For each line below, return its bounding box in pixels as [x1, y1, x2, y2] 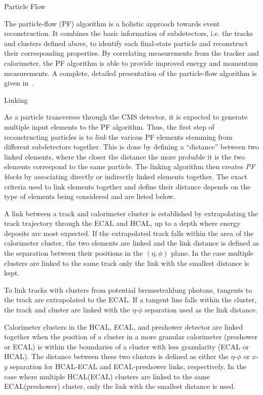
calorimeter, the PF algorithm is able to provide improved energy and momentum [4, 57, 258, 68]
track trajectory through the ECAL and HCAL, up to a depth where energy [4, 218, 241, 228]
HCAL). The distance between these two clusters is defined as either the [4, 351, 229, 362]
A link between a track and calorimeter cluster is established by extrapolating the [4, 208, 258, 218]
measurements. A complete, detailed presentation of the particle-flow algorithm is [4, 67, 257, 78]
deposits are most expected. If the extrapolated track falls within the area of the [4, 227, 254, 238]
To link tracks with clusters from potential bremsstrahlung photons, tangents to [4, 284, 252, 295]
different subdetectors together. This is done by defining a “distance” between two [4, 141, 259, 152]
